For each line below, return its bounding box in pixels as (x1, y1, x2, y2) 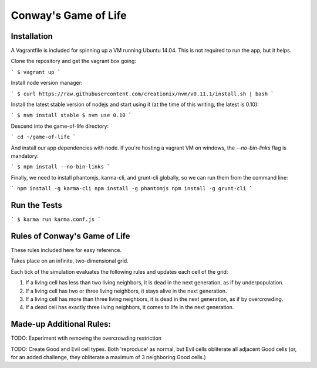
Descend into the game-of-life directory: (11, 122, 109, 130)
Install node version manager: (11, 79, 83, 87)
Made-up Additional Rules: (11, 319, 112, 329)
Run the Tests (11, 200, 63, 210)
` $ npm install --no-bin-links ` (11, 164, 110, 170)
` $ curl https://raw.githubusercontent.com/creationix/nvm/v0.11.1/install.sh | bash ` (11, 90, 274, 97)
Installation (11, 31, 53, 41)
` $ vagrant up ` (11, 68, 61, 75)
